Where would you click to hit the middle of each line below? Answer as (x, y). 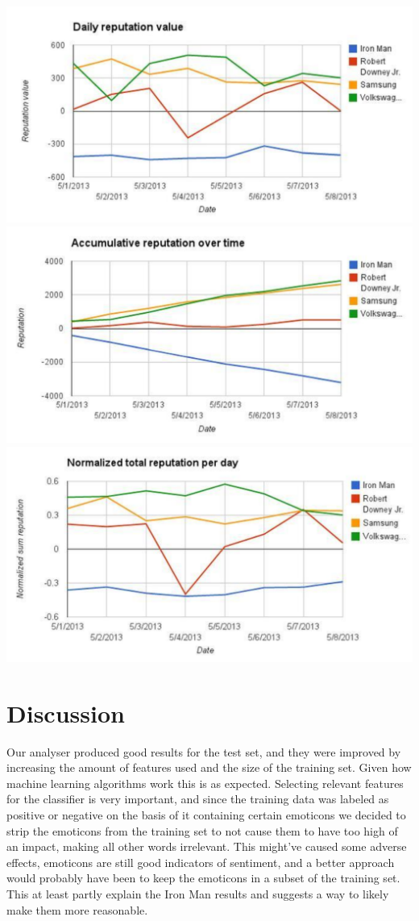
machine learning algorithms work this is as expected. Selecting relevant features (205, 783)
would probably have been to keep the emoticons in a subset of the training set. (203, 878)
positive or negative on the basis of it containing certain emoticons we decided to (206, 815)
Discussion (66, 713)
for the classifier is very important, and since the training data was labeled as (198, 799)
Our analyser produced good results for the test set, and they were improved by (204, 751)
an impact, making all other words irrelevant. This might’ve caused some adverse (207, 846)
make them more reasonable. (77, 909)
